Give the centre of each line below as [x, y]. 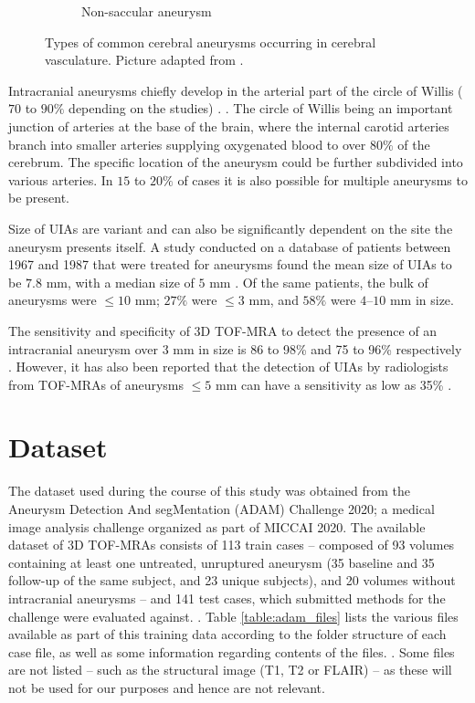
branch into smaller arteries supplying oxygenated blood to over [187, 144]
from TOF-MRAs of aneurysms [96, 384]
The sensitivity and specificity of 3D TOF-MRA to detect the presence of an [223, 330]
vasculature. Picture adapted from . [144, 60]
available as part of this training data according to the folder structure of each [227, 634]
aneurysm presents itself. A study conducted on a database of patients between [230, 246]
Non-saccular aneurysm [147, 11]
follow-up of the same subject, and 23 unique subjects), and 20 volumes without [232, 580]
